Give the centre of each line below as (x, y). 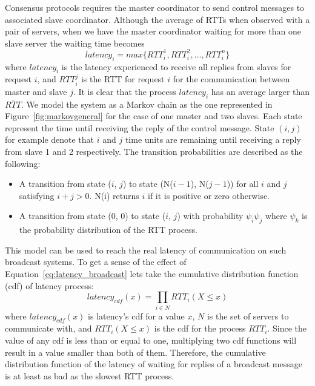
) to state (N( (148, 184)
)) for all (243, 184)
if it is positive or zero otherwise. (208, 195)
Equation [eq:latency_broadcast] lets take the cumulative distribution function (152, 274)
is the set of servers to (248, 316)
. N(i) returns (114, 195)
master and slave (36, 91)
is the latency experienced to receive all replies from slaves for (176, 66)
